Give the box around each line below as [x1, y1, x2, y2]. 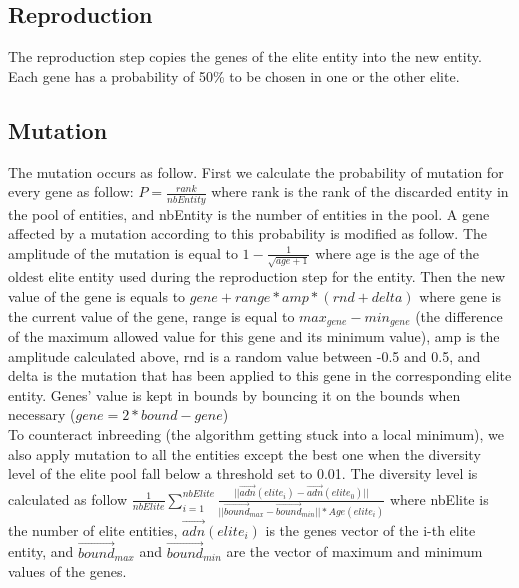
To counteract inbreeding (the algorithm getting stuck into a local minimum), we [8, 424, 505, 444]
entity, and [8, 541, 74, 562]
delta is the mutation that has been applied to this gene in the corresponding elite [8, 365, 512, 386]
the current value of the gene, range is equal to [8, 305, 295, 326]
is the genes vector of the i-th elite [265, 519, 476, 540]
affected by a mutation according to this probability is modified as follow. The [8, 223, 488, 244]
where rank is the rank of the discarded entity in [211, 181, 509, 202]
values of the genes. [8, 561, 127, 582]
